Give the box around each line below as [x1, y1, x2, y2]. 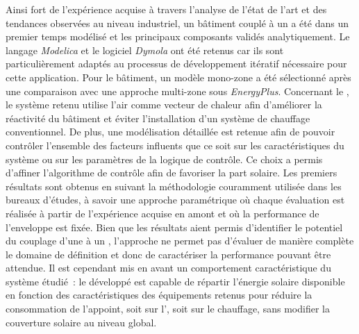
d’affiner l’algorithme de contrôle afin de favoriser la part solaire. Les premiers [6, 165, 337, 180]
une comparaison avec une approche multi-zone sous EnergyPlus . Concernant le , [6, 83, 349, 98]
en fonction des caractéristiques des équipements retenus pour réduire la [6, 287, 312, 302]
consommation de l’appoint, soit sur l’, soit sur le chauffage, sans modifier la [6, 301, 330, 316]
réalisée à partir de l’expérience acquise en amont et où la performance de [6, 206, 319, 220]
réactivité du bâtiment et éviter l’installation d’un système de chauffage [6, 110, 310, 125]
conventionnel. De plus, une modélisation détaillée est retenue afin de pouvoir [6, 124, 335, 139]
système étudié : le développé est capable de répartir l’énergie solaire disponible [6, 274, 345, 288]
